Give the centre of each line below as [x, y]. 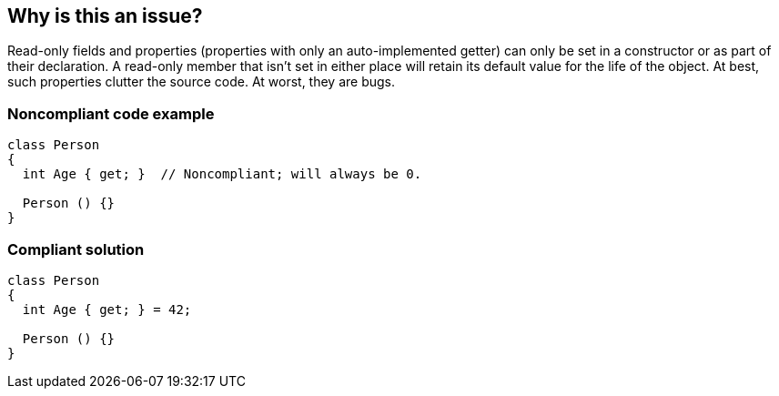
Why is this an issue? [105, 16]
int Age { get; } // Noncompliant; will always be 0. [222, 174]
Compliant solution [76, 249]
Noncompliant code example [111, 113]
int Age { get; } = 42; [107, 309]
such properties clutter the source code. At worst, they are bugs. [202, 82]
